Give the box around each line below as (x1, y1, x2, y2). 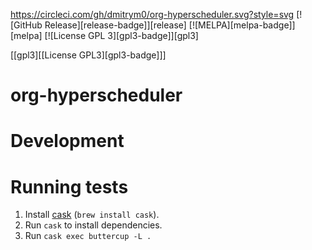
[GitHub (10, 19, 43, 31)
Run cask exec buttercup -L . (24, 230, 152, 242)
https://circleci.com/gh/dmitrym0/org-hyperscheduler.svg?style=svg (10, 9, 295, 20)
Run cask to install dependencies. (24, 219, 163, 231)
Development (10, 130, 125, 153)
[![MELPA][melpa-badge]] (188, 19, 296, 31)
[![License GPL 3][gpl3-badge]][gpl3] (44, 30, 199, 41)
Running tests (10, 175, 129, 198)
